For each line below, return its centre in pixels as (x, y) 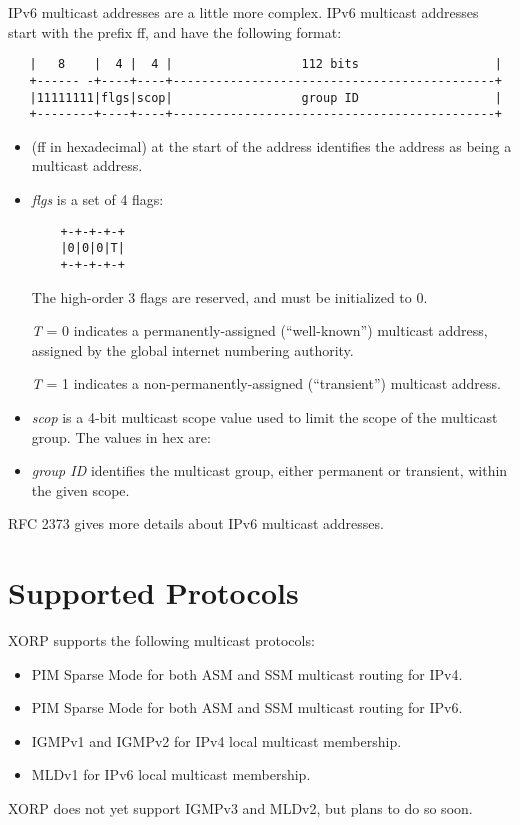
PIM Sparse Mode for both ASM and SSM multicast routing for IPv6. (247, 707)
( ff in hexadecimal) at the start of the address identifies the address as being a (271, 145)
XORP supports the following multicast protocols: (161, 640)
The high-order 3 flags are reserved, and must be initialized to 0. (229, 296)
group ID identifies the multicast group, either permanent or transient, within (269, 470)
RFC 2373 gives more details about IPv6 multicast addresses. (196, 523)
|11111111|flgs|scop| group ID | (265, 97)
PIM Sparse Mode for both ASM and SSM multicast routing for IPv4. (247, 673)
